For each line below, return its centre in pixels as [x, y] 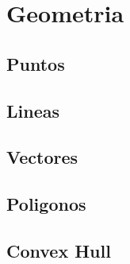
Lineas [33, 110]
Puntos [36, 63]
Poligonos [46, 204]
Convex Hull [59, 250]
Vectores [42, 157]
